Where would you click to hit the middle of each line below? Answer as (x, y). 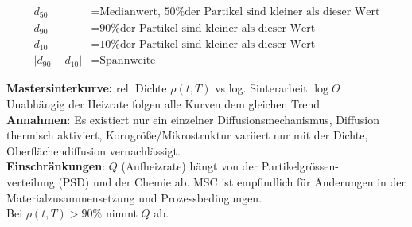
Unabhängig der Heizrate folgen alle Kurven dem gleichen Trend (163, 104)
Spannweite (128, 61)
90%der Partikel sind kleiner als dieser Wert (208, 28)
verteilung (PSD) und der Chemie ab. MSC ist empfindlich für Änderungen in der (206, 182)
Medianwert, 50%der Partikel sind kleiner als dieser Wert (240, 12)
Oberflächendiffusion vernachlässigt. (93, 150)
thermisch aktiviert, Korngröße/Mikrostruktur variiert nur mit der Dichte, (187, 135)
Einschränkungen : (56, 166)
